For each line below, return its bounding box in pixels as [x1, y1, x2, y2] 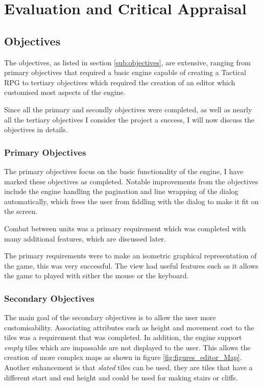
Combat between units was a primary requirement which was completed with [4, 223, 246, 233]
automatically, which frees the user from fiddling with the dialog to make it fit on [4, 196, 259, 206]
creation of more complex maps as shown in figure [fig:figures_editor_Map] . [4, 352, 242, 363]
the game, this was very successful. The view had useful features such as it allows [4, 260, 258, 271]
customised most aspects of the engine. [4, 87, 126, 98]
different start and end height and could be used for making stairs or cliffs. [4, 372, 238, 382]
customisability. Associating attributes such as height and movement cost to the [4, 322, 254, 332]
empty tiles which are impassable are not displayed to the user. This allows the [4, 342, 251, 352]
